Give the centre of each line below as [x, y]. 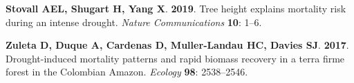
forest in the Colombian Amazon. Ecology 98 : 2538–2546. [127, 72]
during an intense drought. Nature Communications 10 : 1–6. [134, 22]
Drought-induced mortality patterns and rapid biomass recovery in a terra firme [175, 58]
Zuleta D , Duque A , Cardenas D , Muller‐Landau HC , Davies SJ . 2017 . [177, 45]
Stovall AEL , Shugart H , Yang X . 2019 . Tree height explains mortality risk [176, 8]
